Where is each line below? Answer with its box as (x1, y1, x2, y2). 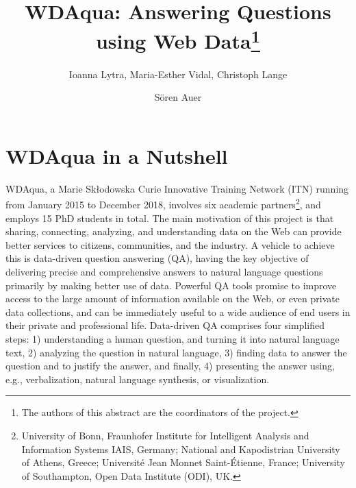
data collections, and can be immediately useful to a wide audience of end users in (5, 304, 351, 319)
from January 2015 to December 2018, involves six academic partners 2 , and (5, 195, 321, 212)
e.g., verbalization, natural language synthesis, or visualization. (5, 371, 270, 386)
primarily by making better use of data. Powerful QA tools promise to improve (5, 278, 337, 292)
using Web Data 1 (95, 24, 261, 55)
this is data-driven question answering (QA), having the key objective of (5, 251, 309, 265)
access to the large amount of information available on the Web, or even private (5, 291, 340, 306)
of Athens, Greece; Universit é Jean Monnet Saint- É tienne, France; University (21, 455, 345, 469)
